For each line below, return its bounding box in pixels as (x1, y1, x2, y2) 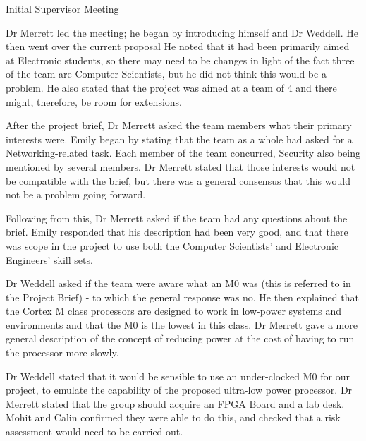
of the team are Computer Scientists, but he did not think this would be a (6, 66, 327, 81)
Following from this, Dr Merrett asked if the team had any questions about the (6, 210, 348, 225)
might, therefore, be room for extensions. (6, 94, 182, 109)
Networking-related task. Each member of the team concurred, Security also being (6, 145, 361, 160)
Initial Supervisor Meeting (6, 1, 119, 16)
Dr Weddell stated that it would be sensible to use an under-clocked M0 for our (6, 368, 350, 383)
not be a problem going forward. (6, 187, 146, 202)
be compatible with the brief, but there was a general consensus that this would (6, 173, 350, 188)
